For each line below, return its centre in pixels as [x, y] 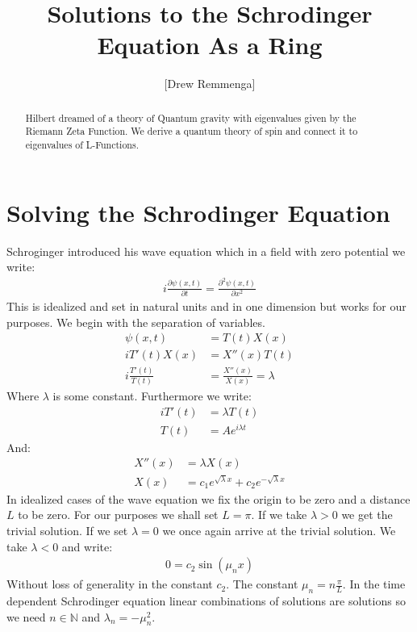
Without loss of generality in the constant [110, 584]
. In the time [374, 584]
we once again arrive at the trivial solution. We [279, 530]
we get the [367, 515]
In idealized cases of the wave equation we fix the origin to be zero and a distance [208, 498]
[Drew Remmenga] [210, 84]
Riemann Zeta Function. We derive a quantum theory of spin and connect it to [192, 131]
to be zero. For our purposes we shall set [118, 515]
